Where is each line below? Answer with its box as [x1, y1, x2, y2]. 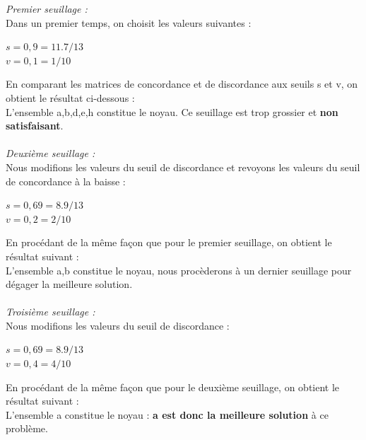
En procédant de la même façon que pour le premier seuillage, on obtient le [6, 235, 332, 250]
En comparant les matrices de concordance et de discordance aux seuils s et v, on [6, 76, 358, 91]
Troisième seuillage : [6, 304, 95, 319]
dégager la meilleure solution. [6, 277, 133, 291]
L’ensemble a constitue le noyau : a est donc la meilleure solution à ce [6, 407, 329, 422]
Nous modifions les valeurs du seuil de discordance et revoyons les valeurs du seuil [6, 159, 360, 174]
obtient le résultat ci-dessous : [6, 90, 135, 105]
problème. [6, 421, 48, 436]
